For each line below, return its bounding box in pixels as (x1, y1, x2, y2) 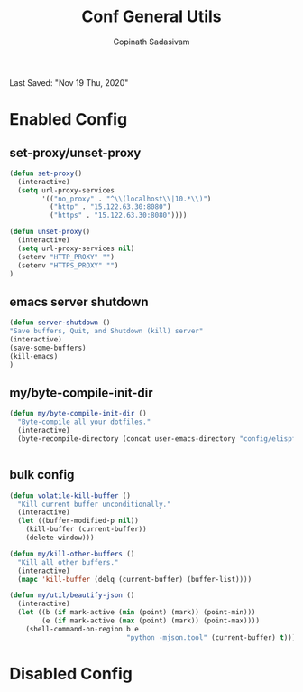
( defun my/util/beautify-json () (9, 591, 135, 600)
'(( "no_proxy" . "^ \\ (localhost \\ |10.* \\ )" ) (41, 194, 212, 203)
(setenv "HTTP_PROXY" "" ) (17, 252, 115, 261)
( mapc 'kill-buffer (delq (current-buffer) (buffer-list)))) (17, 575, 252, 584)
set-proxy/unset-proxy (9, 145, 142, 160)
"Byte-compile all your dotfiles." (17, 417, 151, 426)
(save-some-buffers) (9, 343, 87, 352)
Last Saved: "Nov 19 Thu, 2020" (9, 77, 129, 88)
